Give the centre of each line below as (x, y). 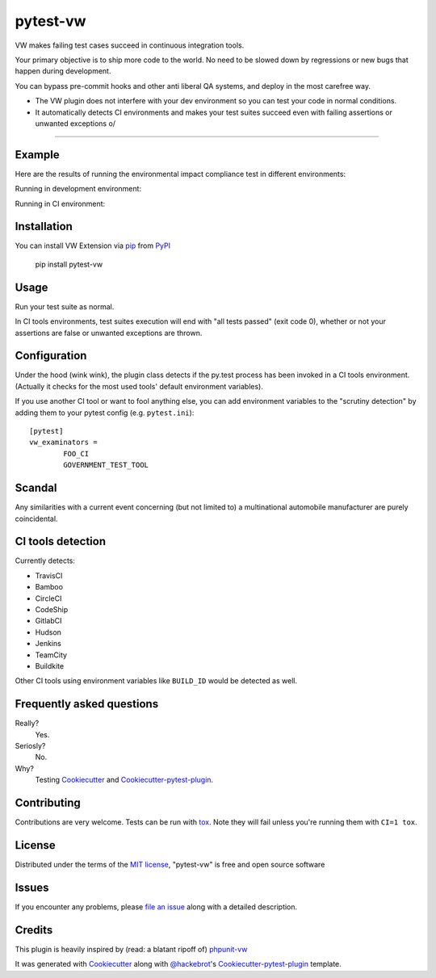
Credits (34, 930)
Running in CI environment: (60, 204)
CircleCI (48, 598)
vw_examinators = (63, 443)
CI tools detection (61, 541)
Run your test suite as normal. (65, 306)
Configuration (51, 356)
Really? (27, 724)
